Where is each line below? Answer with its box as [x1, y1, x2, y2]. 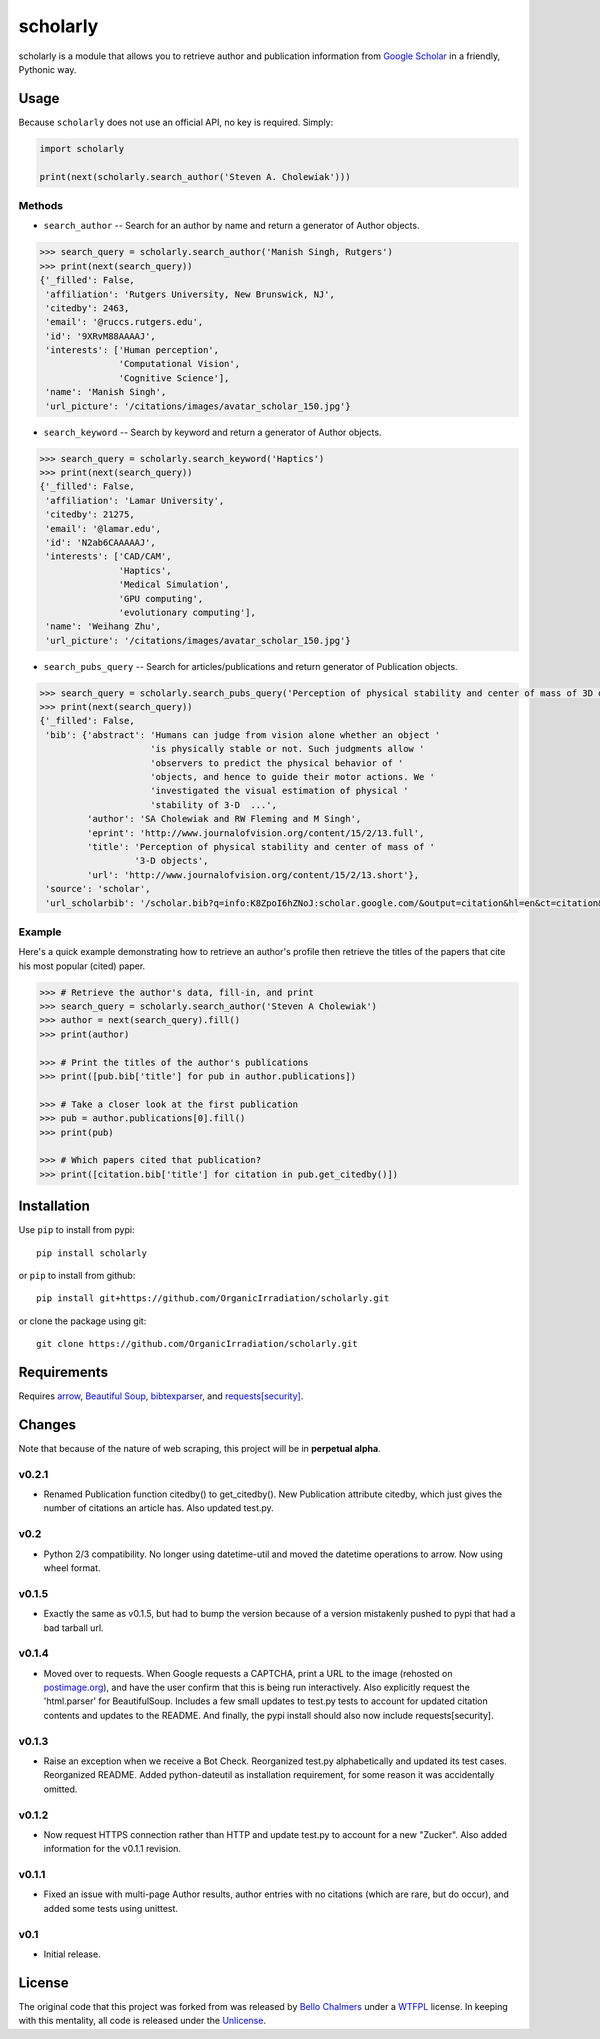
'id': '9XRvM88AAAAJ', [45, 330, 157, 342]
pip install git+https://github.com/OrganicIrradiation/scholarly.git [36, 1293, 390, 1304]
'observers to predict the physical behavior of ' [150, 757, 404, 769]
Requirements [18, 1363, 109, 1380]
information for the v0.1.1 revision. [43, 1843, 182, 1855]
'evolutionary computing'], [118, 606, 257, 618]
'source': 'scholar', [45, 883, 151, 895]
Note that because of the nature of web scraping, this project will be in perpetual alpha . [18, 1442, 381, 1454]
